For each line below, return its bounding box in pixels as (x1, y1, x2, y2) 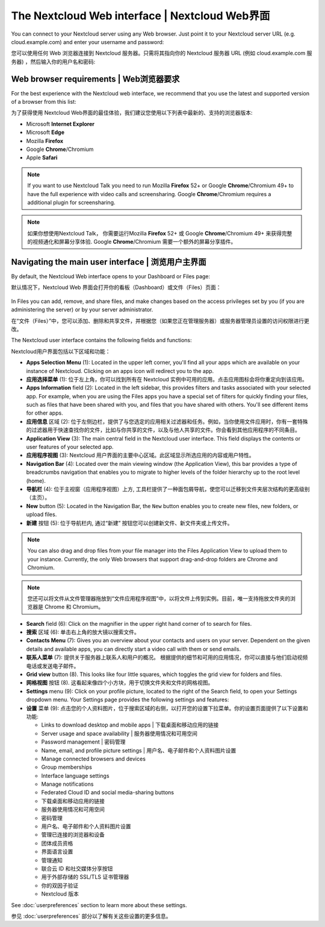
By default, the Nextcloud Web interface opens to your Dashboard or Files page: (11, 273, 211, 280)
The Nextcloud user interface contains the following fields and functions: (11, 337, 192, 344)
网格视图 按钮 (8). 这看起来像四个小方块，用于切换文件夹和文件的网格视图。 (26, 679, 214, 686)
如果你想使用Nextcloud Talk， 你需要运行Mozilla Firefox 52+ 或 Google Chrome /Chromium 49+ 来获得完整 (27, 229, 292, 237)
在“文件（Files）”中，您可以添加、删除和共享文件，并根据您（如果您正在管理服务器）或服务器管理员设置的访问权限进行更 (11, 317, 309, 324)
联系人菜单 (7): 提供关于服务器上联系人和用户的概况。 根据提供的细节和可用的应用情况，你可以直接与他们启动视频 (26, 654, 308, 661)
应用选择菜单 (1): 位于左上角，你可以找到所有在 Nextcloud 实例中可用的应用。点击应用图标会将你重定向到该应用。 (26, 375, 308, 383)
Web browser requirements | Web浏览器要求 (11, 74, 180, 84)
